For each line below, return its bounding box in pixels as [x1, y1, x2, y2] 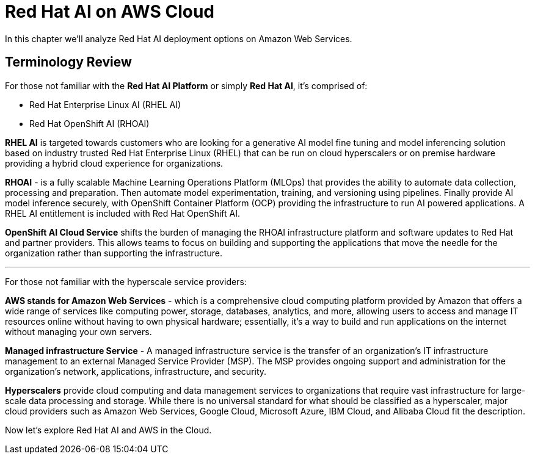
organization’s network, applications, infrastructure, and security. [5, 366, 267, 377]
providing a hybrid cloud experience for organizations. [5, 157, 224, 168]
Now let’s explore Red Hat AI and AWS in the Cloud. [5, 424, 212, 435]
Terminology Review [5, 54, 132, 70]
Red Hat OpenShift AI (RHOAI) [29, 118, 150, 129]
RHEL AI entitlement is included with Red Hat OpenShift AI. [5, 208, 241, 219]
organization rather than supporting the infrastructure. [5, 247, 223, 258]
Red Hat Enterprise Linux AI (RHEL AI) [29, 99, 181, 110]
